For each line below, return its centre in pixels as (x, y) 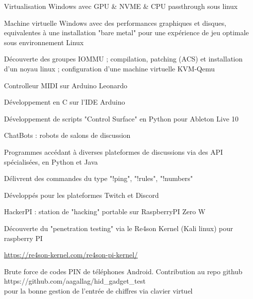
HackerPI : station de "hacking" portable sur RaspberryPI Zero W (105, 211)
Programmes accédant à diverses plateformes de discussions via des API (114, 151)
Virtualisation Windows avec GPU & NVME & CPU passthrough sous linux (121, 6)
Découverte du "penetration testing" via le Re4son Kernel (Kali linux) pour (119, 228)
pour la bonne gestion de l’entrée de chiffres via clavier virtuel (98, 290)
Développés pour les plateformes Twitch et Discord (82, 195)
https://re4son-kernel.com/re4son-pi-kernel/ (71, 255)
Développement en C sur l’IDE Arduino (65, 102)
